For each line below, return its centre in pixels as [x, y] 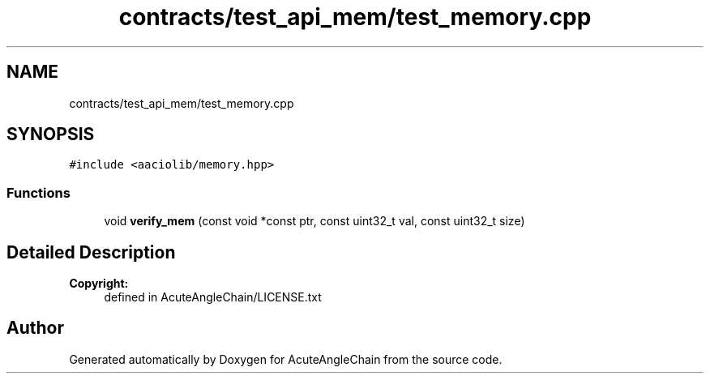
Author [35, 328]
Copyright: [99, 284]
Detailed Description [91, 252]
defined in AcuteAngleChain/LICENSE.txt [213, 297]
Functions [38, 192]
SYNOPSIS [51, 134]
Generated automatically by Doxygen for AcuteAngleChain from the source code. [286, 359]
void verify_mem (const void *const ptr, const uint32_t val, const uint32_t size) [314, 221]
